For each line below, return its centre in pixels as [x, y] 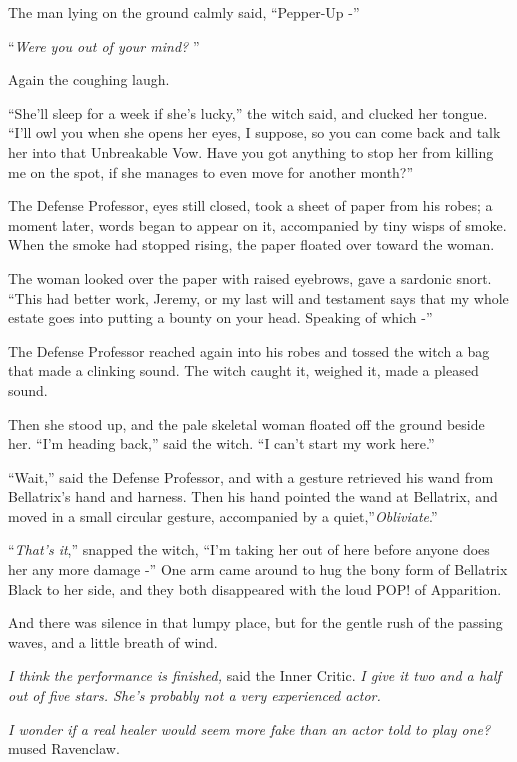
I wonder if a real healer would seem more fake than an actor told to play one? [249, 728]
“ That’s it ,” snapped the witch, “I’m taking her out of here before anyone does [249, 549]
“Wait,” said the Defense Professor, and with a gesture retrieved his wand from [251, 476]
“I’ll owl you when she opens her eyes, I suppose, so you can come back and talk [254, 132]
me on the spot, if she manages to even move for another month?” [211, 171]
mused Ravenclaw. [64, 748]
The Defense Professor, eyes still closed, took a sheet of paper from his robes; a [250, 205]
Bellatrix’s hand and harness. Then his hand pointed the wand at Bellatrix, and [253, 496]
